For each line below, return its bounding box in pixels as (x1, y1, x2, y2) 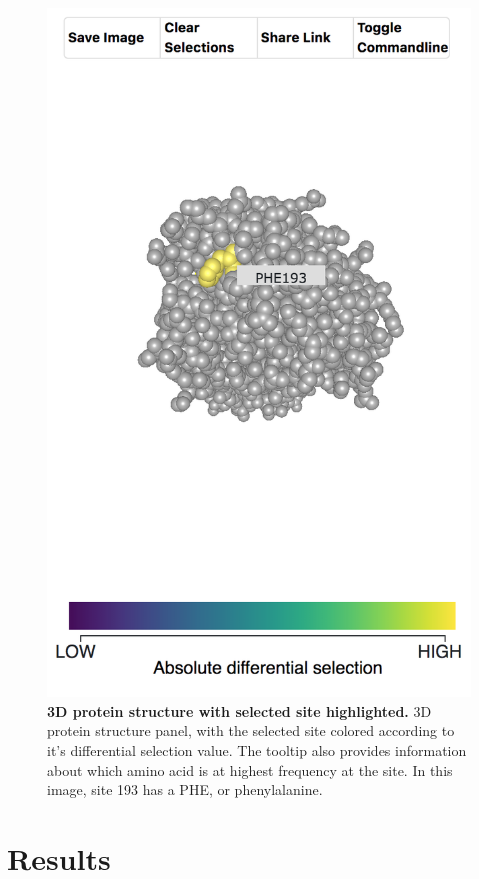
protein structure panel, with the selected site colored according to (47, 720, 455, 741)
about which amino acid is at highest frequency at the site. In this (47, 759, 453, 780)
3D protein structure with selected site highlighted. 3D (47, 700, 432, 721)
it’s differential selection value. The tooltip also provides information (47, 739, 467, 760)
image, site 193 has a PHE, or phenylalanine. (47, 779, 323, 800)
